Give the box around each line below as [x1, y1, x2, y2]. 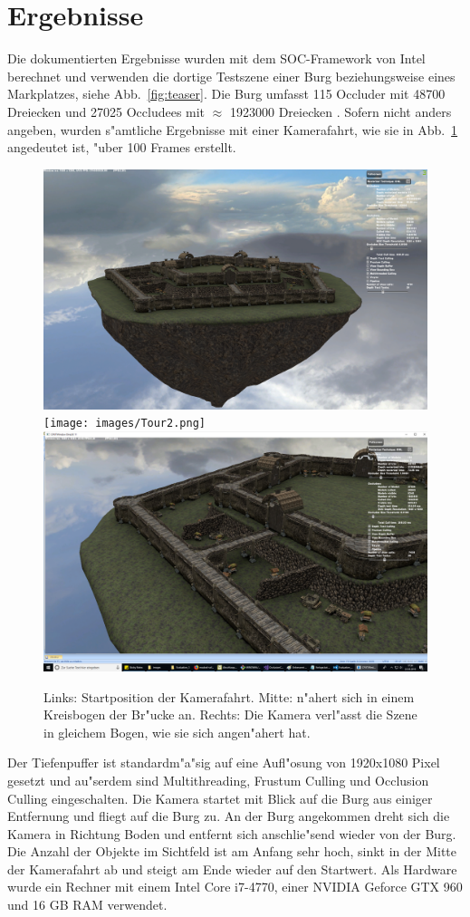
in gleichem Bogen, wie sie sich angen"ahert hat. [43, 722, 311, 741]
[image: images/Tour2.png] [43, 417, 206, 430]
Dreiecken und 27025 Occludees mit [7, 101, 206, 121]
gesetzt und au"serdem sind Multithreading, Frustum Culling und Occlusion [7, 770, 429, 789]
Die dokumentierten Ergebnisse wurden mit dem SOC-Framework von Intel [7, 49, 426, 68]
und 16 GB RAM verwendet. [7, 895, 168, 914]
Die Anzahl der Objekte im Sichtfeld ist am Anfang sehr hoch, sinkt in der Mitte [7, 842, 457, 861]
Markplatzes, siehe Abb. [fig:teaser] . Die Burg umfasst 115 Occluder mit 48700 [7, 84, 446, 103]
